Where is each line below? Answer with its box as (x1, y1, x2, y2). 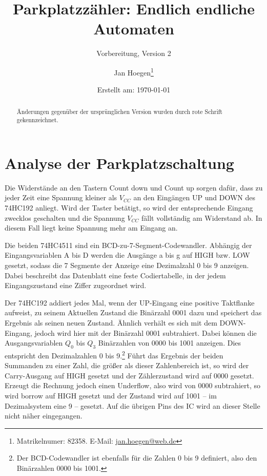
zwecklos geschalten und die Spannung (5, 212, 125, 223)
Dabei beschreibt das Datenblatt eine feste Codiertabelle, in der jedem (5, 270, 226, 280)
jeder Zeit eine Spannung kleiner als (5, 192, 117, 203)
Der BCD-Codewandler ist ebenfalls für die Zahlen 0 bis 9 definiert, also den (16, 452, 257, 463)
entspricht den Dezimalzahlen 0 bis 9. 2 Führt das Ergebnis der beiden (5, 348, 223, 360)
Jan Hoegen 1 (114, 65, 154, 78)
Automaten (93, 18, 174, 39)
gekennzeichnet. (16, 116, 58, 124)
